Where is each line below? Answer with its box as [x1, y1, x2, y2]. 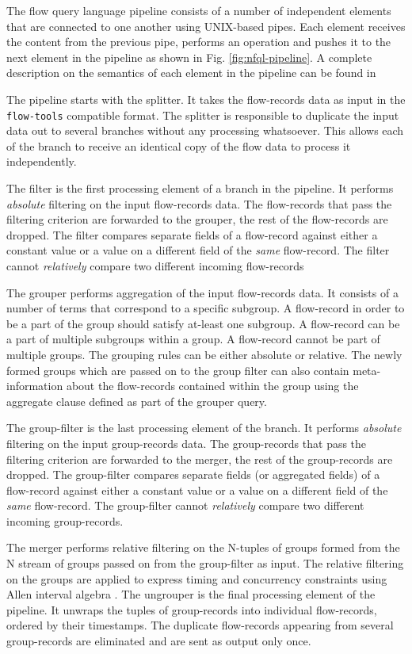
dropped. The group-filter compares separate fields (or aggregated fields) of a [6, 466, 380, 483]
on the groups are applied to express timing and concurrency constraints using [6, 570, 387, 587]
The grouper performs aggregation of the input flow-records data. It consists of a [6, 284, 399, 300]
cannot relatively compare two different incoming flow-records [6, 257, 304, 273]
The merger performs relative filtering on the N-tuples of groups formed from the [6, 539, 400, 556]
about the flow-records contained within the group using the [66, 377, 359, 394]
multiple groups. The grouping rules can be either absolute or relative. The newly [6, 346, 402, 362]
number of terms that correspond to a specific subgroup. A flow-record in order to [6, 300, 405, 316]
